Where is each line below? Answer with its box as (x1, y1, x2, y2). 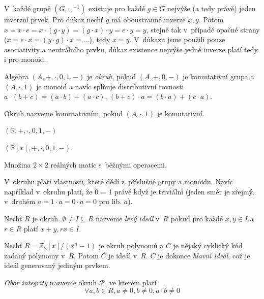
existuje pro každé (88, 3, 145, 13)
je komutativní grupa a (182, 71, 254, 81)
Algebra (4, 71, 28, 81)
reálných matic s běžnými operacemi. (50, 159, 167, 170)
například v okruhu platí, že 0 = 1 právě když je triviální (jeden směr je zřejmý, (4, 186, 254, 196)
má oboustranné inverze (111, 14, 186, 24)
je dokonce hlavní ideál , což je (158, 250, 250, 260)
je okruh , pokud (87, 71, 136, 81)
